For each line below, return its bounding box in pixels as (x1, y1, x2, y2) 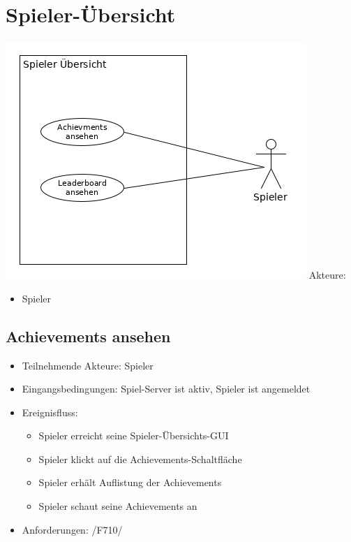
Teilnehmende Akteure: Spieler (22, 358, 154, 372)
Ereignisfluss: (22, 404, 78, 419)
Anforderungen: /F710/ (22, 522, 123, 536)
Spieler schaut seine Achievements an (38, 499, 197, 513)
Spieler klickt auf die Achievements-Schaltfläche (38, 451, 242, 466)
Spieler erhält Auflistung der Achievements (38, 475, 222, 490)
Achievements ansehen (6, 325, 171, 346)
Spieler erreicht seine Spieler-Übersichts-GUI (38, 428, 229, 443)
